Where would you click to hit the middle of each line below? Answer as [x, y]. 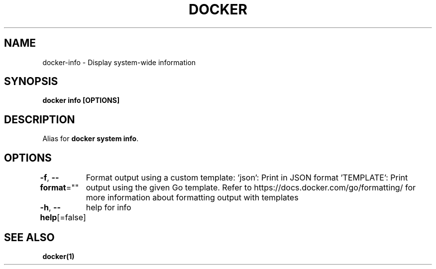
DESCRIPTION [40, 119]
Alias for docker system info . [91, 139]
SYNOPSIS [31, 82]
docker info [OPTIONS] [81, 100]
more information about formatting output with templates [192, 198]
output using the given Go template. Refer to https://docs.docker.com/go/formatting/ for [251, 188]
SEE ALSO [29, 237]
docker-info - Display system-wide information [119, 62]
